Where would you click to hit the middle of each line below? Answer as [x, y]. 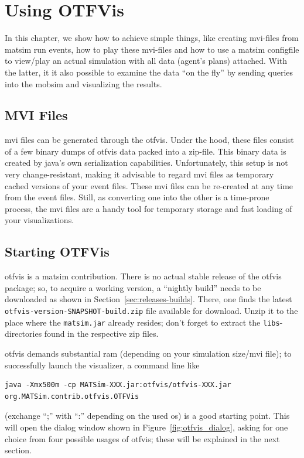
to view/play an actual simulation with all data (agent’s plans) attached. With [146, 61]
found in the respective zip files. [101, 334]
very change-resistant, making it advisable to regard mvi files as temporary [139, 174]
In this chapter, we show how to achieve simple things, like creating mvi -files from [152, 38]
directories [23, 334]
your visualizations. [40, 220]
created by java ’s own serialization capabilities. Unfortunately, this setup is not [146, 163]
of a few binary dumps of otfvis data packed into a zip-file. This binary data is [146, 151]
